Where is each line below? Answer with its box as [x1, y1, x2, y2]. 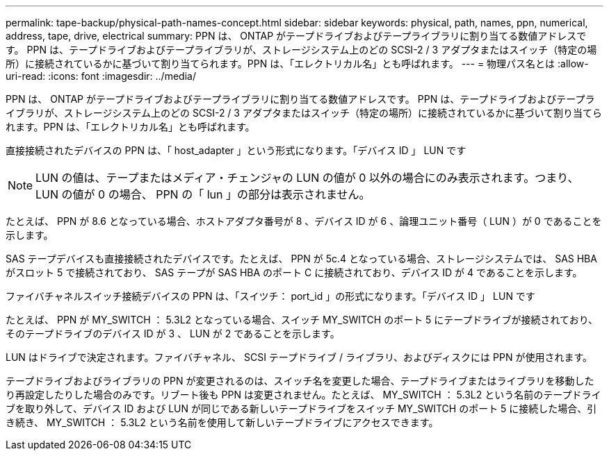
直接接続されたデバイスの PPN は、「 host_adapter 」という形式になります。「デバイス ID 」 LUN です [6, 144, 466, 156]
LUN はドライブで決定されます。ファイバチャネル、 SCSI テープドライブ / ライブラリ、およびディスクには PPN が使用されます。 [6, 351, 592, 363]
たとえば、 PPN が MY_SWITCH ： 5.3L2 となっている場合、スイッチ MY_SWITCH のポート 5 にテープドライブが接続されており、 [6, 314, 599, 326]
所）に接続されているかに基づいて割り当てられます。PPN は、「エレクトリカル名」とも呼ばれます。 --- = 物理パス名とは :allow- [6, 58, 589, 69]
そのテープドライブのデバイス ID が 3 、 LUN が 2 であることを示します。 [6, 328, 340, 339]
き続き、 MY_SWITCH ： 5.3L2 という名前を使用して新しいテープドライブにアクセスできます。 [6, 416, 439, 428]
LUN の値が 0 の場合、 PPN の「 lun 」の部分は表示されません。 [35, 187, 371, 201]
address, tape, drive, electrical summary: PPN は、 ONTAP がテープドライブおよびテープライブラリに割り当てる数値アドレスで [6, 30, 587, 42]
